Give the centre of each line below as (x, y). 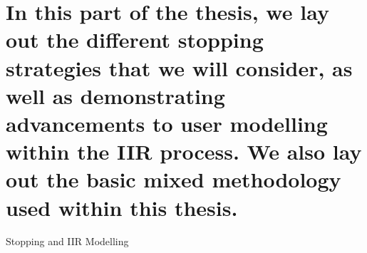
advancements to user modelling (167, 123)
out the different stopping (135, 40)
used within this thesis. (122, 207)
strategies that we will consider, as (179, 67)
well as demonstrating (115, 95)
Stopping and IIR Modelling (67, 241)
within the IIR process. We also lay (184, 151)
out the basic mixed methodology (174, 179)
